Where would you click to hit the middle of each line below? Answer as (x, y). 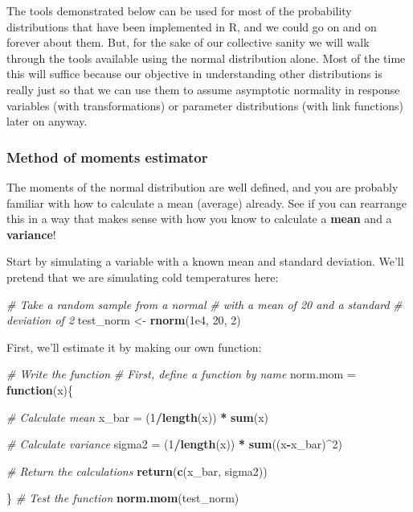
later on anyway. (47, 121)
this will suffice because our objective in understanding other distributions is (194, 74)
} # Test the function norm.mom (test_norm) (123, 498)
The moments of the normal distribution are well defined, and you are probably (202, 186)
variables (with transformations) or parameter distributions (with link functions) (205, 105)
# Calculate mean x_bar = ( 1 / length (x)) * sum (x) (138, 417)
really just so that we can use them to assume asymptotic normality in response (203, 89)
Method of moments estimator (107, 157)
